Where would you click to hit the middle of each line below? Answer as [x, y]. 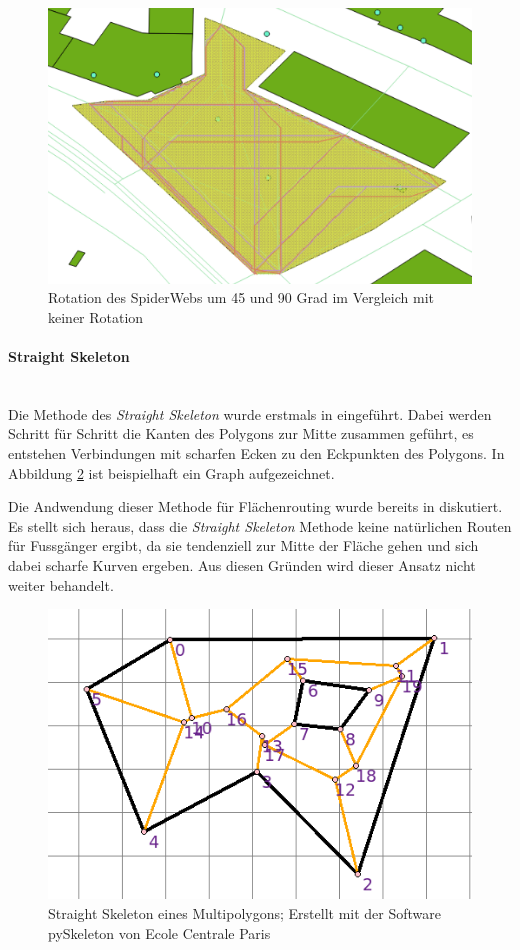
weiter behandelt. [61, 584]
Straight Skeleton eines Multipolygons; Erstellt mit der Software [245, 912]
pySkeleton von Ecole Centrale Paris [159, 932]
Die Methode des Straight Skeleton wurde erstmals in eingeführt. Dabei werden [250, 413]
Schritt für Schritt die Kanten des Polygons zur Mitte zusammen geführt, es [241, 433]
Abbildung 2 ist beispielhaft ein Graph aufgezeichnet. [171, 472]
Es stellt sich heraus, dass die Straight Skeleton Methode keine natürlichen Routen [260, 525]
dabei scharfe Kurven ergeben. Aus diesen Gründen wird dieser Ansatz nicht [242, 564]
